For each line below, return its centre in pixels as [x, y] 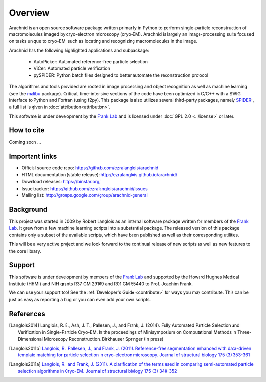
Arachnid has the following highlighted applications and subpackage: [79, 50]
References [27, 313]
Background [28, 209]
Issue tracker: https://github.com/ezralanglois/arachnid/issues [84, 188]
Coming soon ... [25, 142]
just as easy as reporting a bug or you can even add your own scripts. [80, 299]
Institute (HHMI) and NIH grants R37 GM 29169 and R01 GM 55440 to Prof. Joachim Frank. [101, 284]
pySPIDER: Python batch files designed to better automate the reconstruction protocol [121, 75]
